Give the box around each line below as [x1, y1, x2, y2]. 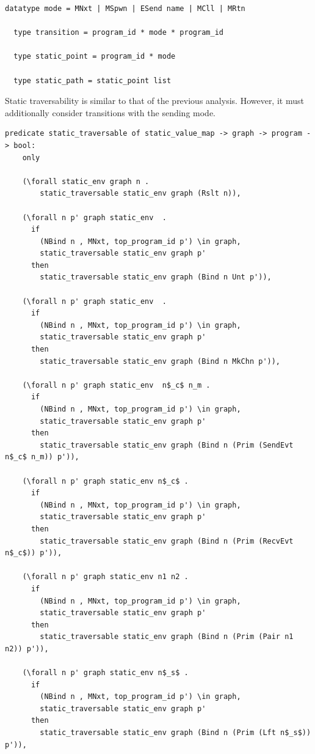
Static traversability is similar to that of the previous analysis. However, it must [5, 94, 304, 107]
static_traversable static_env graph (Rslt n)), [40, 189, 241, 198]
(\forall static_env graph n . [22, 177, 150, 186]
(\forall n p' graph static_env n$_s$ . [22, 668, 189, 678]
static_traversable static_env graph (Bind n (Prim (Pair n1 [40, 632, 294, 641]
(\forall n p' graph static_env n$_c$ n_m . [22, 380, 211, 390]
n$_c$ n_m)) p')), [5, 453, 79, 462]
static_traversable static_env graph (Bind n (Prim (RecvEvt [40, 536, 294, 545]
